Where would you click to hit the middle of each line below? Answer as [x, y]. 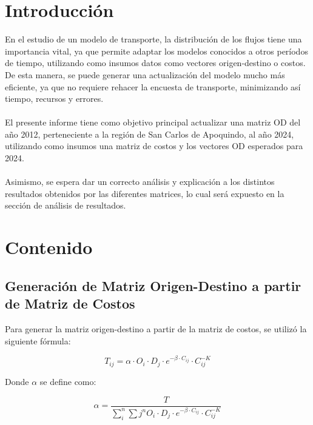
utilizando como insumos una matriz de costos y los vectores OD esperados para [154, 146]
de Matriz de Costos [70, 303]
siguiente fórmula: [38, 340]
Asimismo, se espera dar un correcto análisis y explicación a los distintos [140, 182]
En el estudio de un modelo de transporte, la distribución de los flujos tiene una [153, 39]
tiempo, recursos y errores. [54, 99]
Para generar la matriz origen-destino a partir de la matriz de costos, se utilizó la [156, 329]
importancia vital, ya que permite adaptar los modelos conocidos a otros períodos [156, 51]
